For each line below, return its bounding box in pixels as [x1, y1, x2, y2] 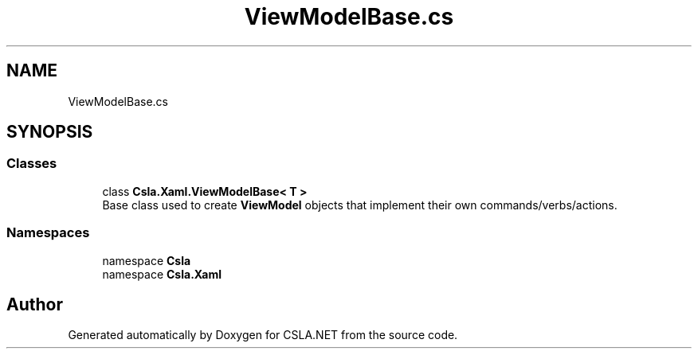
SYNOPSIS [6, 122, 93, 142]
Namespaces [6, 224, 90, 241]
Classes [6, 155, 57, 172]
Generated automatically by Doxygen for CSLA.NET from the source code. [68, 328, 458, 342]
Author [6, 294, 63, 314]
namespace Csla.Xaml [102, 267, 222, 281]
